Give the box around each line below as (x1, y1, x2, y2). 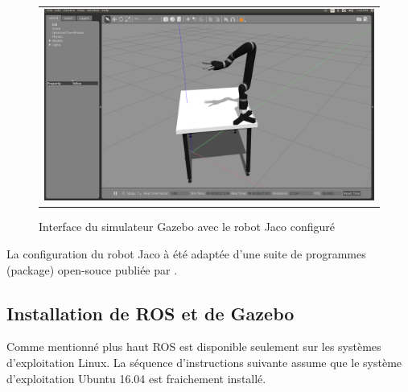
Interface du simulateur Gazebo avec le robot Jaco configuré (39, 218, 336, 235)
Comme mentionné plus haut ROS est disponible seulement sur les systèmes (6, 338, 381, 355)
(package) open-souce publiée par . (6, 261, 178, 278)
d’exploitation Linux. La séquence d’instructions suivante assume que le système (6, 354, 402, 371)
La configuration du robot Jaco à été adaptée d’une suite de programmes (6, 246, 366, 262)
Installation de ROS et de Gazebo (6, 300, 295, 325)
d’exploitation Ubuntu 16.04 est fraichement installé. (6, 369, 266, 386)
